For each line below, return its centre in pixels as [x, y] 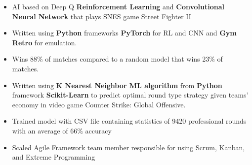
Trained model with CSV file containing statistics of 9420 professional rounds [129, 121]
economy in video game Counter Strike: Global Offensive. [99, 104]
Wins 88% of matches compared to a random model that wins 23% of [117, 59]
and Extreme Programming [54, 157]
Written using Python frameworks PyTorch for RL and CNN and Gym [124, 33]
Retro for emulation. [44, 42]
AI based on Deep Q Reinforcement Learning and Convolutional [118, 6]
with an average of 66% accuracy [62, 130]
